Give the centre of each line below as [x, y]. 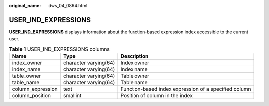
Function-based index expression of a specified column [186, 89]
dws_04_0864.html [68, 6]
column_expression [35, 89]
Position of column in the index [156, 96]
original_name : [25, 6]
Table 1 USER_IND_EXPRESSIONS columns [59, 49]
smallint [72, 96]
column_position [31, 96]
